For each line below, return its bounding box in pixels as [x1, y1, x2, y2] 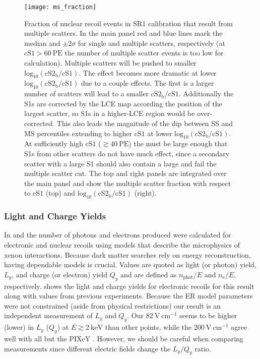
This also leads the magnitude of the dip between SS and [56, 118, 233, 128]
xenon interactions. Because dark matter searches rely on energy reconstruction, [4, 249, 251, 260]
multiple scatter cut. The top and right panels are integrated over [24, 168, 227, 178]
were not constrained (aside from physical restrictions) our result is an [4, 300, 221, 311]
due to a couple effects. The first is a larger [81, 78, 214, 88]
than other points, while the [105, 322, 192, 332]
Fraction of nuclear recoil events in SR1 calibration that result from [24, 18, 233, 28]
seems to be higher [179, 310, 237, 321]
